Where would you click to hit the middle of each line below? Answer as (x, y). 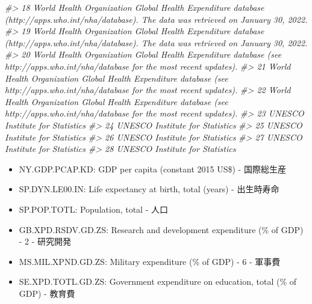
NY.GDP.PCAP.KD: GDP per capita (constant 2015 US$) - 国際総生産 (152, 169)
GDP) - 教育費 (47, 293)
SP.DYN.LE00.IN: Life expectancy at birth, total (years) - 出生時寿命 (149, 189)
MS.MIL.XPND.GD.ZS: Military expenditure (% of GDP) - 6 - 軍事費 (150, 261)
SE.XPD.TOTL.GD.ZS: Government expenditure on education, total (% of (158, 281)
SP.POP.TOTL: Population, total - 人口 (93, 209)
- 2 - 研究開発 (45, 241)
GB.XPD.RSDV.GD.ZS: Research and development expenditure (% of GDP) (161, 229)
